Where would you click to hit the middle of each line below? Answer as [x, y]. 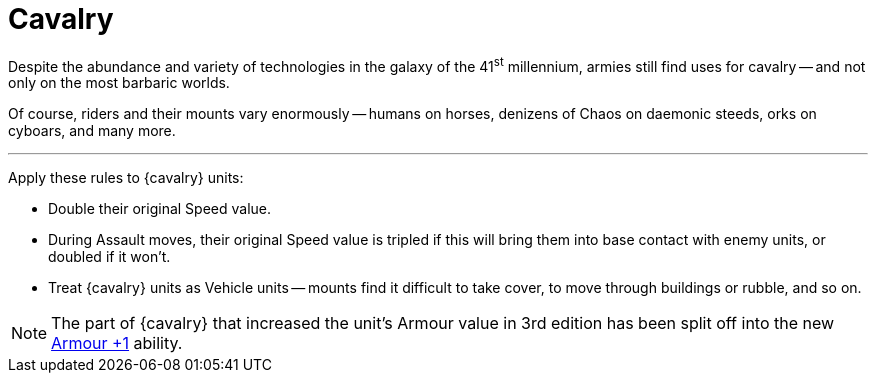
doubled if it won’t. [109, 257]
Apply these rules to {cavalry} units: [126, 178]
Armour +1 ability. [117, 343]
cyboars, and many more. [92, 131]
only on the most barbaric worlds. [119, 83]
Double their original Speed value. [160, 209]
